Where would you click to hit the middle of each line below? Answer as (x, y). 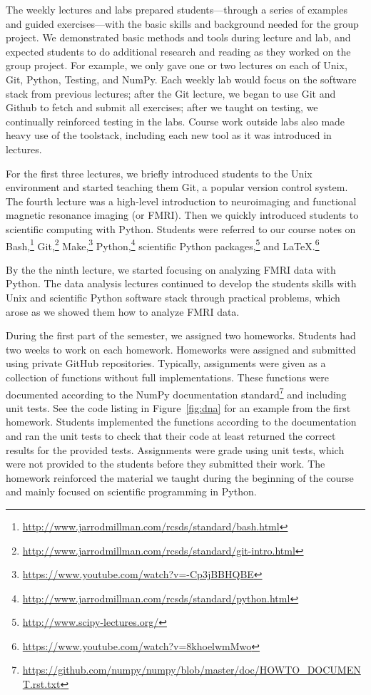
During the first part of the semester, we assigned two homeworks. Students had (181, 335)
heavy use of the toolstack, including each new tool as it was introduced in (169, 135)
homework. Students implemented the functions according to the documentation (181, 422)
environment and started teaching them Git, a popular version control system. (177, 187)
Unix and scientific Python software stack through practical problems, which (173, 297)
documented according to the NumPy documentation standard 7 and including (176, 393)
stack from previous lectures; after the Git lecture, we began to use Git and (171, 93)
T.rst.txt (41, 684)
